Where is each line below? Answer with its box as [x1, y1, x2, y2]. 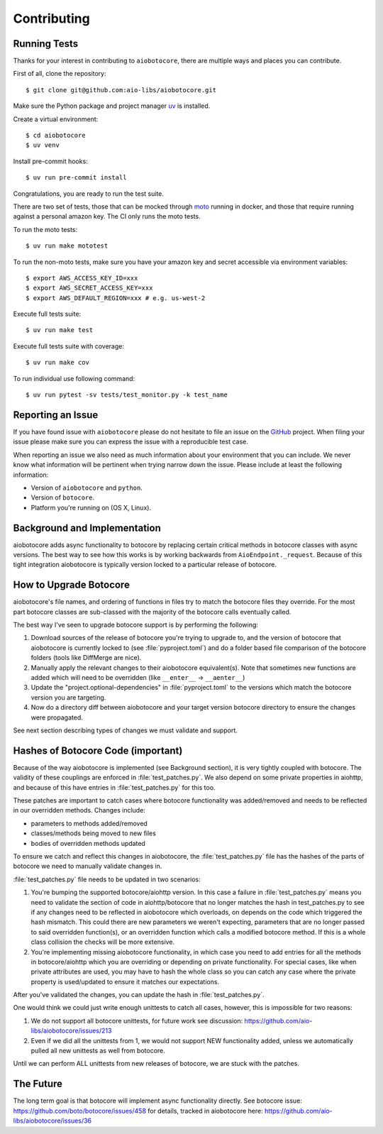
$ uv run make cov [26, 358, 90, 367]
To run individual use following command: [13, 374, 135, 382]
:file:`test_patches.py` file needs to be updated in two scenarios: [13, 875, 201, 883]
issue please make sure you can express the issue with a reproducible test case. [13, 437, 248, 446]
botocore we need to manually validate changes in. [13, 862, 162, 871]
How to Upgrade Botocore [13, 579, 131, 591]
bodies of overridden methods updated [30, 839, 145, 847]
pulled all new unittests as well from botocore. [30, 1047, 166, 1055]
